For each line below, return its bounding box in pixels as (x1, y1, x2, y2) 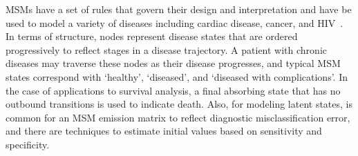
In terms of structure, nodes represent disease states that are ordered (6, 29, 298, 43)
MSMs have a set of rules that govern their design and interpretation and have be (6, 2, 352, 16)
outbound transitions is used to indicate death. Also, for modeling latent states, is (6, 97, 352, 111)
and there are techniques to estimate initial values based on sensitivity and (6, 124, 322, 138)
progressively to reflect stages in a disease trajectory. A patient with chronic (6, 42, 327, 57)
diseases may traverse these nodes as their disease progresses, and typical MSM (6, 56, 341, 70)
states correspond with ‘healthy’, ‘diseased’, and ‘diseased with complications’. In (6, 69, 348, 84)
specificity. (6, 137, 50, 151)
